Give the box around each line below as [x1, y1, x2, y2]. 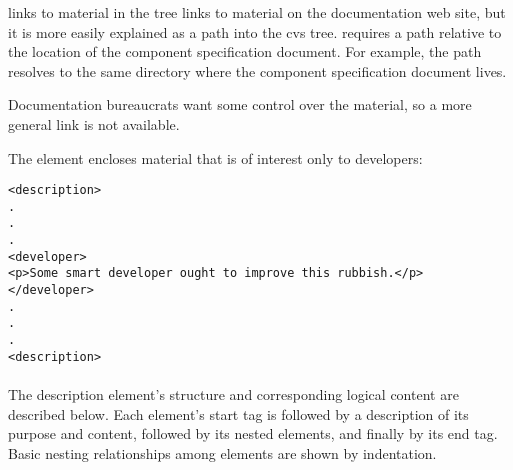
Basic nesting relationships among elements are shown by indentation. [8, 442, 437, 463]
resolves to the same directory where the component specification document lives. [8, 60, 507, 81]
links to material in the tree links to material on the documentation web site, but [8, 2, 506, 22]
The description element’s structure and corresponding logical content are [8, 383, 459, 404]
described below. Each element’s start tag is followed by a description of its [8, 403, 469, 424]
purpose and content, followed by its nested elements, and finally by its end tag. [8, 423, 498, 444]
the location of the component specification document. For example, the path [8, 41, 482, 62]
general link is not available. [8, 113, 180, 134]
